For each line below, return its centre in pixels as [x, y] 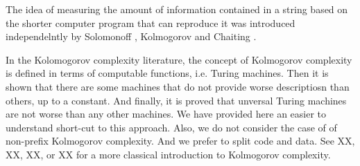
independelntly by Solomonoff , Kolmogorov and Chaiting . [131, 36]
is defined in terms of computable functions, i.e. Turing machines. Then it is [167, 73]
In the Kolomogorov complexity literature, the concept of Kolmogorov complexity [179, 59]
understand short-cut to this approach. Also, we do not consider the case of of [171, 127]
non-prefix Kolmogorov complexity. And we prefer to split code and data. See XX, [180, 141]
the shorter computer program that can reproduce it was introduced [151, 22]
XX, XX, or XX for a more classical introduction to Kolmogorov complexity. [168, 154]
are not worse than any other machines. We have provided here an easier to [166, 114]
